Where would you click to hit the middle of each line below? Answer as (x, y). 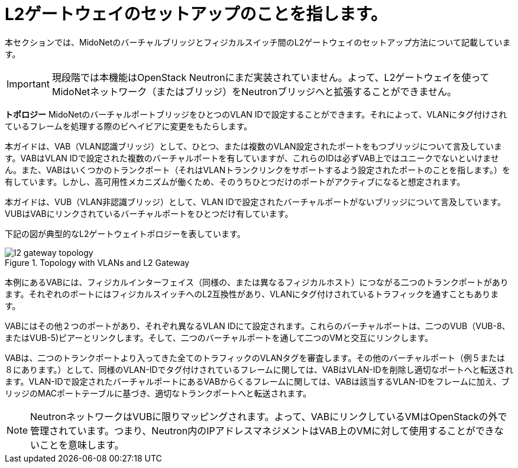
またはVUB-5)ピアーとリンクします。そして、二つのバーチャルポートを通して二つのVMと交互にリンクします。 (219, 337)
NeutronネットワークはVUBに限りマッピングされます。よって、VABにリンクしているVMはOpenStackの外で (269, 416)
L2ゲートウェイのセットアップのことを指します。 (196, 14)
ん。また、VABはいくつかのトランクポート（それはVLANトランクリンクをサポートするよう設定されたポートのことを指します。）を (258, 170)
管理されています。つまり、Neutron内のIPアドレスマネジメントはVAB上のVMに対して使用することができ (262, 430)
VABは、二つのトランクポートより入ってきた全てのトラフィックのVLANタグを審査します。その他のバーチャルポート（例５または (255, 357)
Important (28, 84)
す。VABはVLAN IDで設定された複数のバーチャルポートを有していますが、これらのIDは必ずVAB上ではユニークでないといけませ (252, 158)
